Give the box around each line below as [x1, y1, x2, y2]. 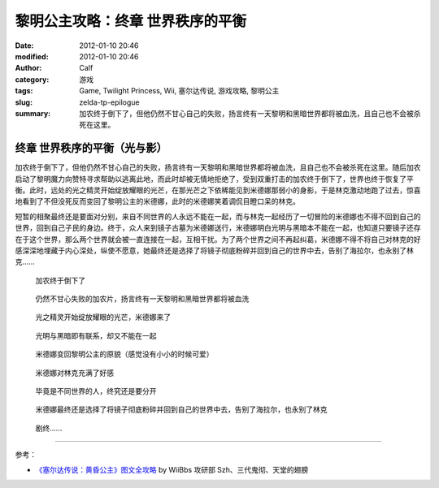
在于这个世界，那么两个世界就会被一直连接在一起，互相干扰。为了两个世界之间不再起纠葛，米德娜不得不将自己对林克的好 [15, 234, 421, 244]
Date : [15, 41, 34, 50]
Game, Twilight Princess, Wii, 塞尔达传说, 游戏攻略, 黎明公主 [79, 86, 280, 96]
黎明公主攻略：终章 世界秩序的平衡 [15, 12, 247, 30]
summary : [15, 108, 51, 118]
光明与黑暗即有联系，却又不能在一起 [35, 330, 157, 340]
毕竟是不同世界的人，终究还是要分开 [35, 387, 157, 396]
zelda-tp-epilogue [79, 97, 140, 107]
